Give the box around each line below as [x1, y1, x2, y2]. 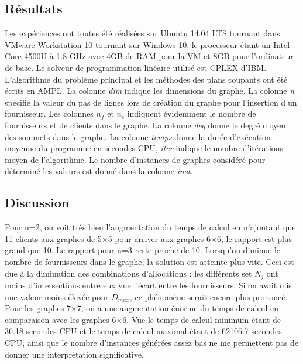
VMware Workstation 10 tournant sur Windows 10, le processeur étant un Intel [5, 38, 290, 50]
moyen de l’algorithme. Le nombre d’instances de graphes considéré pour [5, 153, 266, 165]
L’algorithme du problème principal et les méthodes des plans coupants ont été [5, 73, 288, 85]
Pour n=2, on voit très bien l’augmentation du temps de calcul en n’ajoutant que [5, 221, 296, 233]
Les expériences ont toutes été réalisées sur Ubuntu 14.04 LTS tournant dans [5, 27, 280, 39]
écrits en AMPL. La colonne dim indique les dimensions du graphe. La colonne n [5, 84, 295, 97]
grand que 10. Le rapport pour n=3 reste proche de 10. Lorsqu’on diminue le [5, 244, 281, 256]
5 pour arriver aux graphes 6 [108, 232, 211, 244]
